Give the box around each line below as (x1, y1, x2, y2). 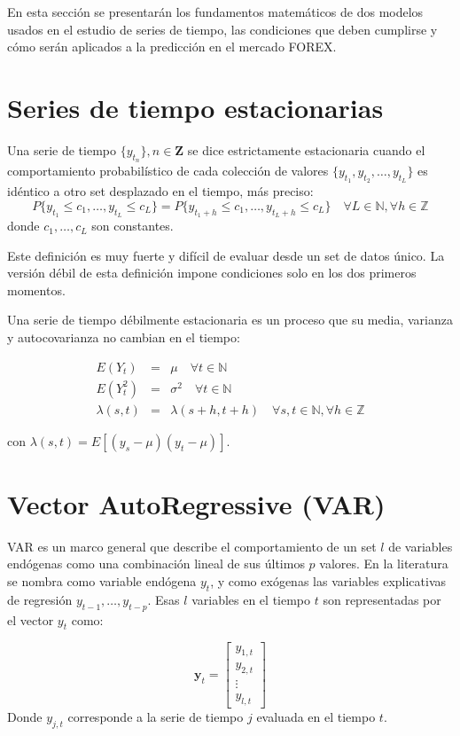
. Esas (147, 590, 180, 608)
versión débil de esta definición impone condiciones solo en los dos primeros (7, 263, 417, 282)
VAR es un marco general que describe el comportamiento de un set (7, 536, 377, 555)
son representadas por (323, 590, 441, 608)
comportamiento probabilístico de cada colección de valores (7, 161, 329, 180)
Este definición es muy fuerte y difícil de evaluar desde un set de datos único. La (7, 246, 445, 264)
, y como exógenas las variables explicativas (210, 572, 447, 591)
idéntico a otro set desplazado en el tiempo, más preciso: (7, 182, 314, 200)
